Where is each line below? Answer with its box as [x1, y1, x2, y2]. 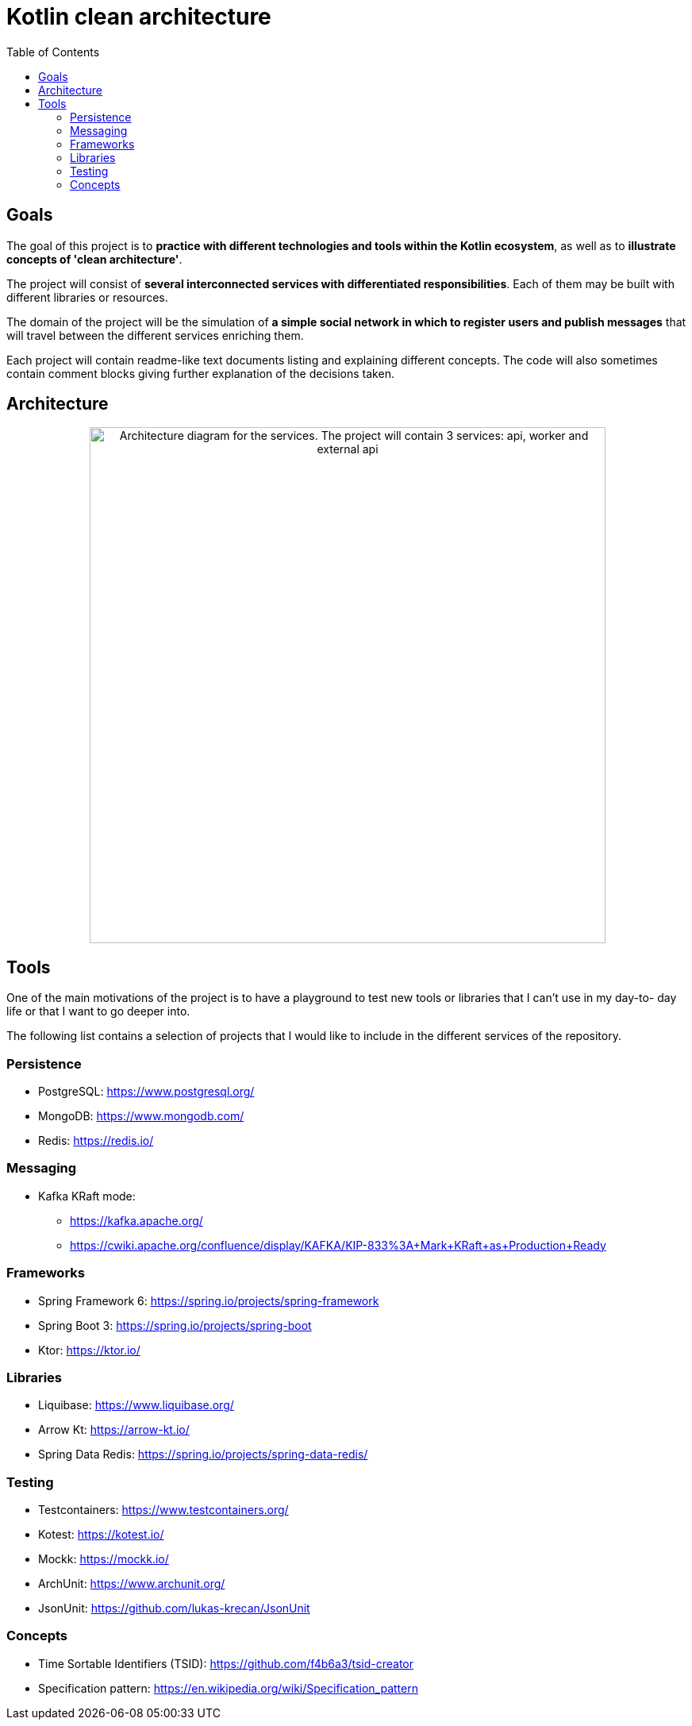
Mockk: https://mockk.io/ [38, 1552, 169, 1566]
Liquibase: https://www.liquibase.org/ [38, 1398, 234, 1412]
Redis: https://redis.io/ [38, 1134, 154, 1148]
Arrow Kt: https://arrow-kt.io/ [38, 1423, 190, 1437]
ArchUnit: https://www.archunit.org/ [38, 1577, 225, 1591]
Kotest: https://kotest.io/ [38, 1528, 164, 1542]
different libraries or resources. [6, 290, 168, 304]
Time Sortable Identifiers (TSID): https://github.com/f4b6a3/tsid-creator [38, 1656, 414, 1670]
